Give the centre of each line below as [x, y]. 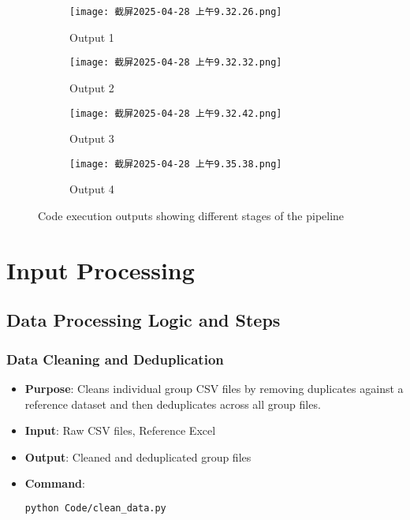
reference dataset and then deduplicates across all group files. [173, 404]
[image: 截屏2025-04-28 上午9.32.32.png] [176, 63]
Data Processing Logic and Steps [143, 320]
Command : [55, 483]
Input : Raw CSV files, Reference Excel [120, 430]
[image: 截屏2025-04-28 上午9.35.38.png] [176, 164]
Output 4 [92, 189]
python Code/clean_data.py [95, 508]
